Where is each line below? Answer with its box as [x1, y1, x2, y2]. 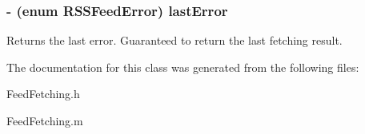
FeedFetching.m [6, 112, 83, 128]
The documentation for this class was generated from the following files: [6, 58, 359, 75]
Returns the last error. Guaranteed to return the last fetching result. [6, 32, 343, 49]
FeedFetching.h [6, 85, 80, 102]
